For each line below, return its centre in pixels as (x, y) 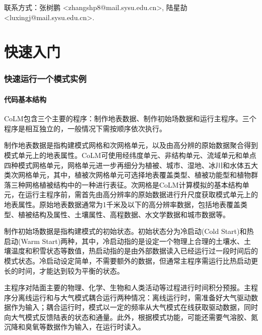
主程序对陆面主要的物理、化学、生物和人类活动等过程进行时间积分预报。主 (127, 287)
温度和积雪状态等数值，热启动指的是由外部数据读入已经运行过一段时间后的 (134, 251)
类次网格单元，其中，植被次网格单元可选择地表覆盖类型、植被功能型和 (120, 175)
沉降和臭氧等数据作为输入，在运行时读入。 (75, 327)
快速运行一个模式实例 (45, 79)
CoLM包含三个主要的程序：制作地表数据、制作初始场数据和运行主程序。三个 (130, 118)
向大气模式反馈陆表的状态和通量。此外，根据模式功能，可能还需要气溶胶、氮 (131, 317)
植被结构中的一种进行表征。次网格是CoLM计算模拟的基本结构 (141, 184)
